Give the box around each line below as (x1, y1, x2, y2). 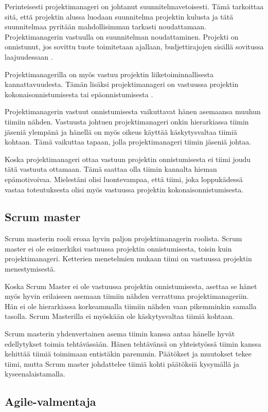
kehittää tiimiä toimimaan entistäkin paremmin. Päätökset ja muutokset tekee (5, 348, 252, 359)
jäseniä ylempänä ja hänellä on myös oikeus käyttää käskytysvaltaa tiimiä (5, 126, 237, 137)
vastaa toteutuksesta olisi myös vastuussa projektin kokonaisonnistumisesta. (5, 184, 244, 194)
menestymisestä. (5, 263, 56, 274)
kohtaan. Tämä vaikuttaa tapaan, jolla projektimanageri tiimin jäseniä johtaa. (5, 136, 252, 147)
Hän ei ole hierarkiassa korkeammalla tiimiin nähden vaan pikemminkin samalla (5, 300, 257, 311)
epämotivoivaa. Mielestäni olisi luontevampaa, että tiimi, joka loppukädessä (5, 173, 243, 184)
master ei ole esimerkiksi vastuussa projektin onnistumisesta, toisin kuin (5, 243, 232, 254)
